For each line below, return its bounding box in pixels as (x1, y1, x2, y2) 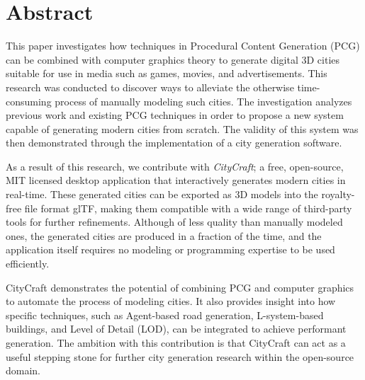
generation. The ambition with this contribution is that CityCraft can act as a (6, 335, 346, 350)
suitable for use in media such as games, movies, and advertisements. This (6, 66, 327, 81)
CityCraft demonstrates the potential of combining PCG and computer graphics (6, 280, 354, 294)
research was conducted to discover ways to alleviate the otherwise (6, 79, 294, 94)
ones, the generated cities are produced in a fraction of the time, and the (6, 228, 322, 243)
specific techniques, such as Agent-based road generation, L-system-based (6, 307, 324, 322)
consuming (6, 93, 52, 108)
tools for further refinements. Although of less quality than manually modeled (6, 214, 343, 229)
